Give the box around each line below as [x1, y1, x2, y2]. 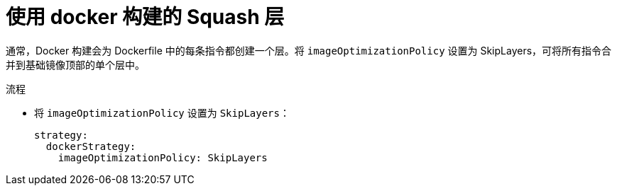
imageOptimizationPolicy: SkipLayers [58, 151, 268, 163]
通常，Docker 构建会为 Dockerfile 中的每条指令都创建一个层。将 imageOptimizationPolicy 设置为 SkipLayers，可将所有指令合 [6, 44, 612, 57]
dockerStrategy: [45, 140, 136, 152]
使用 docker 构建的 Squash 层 [6, 5, 285, 29]
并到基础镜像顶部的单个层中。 [6, 58, 145, 71]
